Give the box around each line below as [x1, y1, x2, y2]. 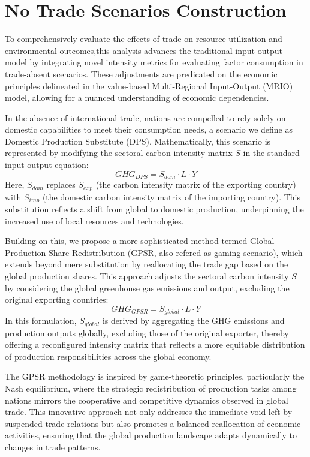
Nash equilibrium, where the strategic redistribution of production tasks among [5, 382, 297, 395]
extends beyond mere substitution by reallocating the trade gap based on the [5, 258, 288, 270]
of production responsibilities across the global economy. [5, 350, 212, 362]
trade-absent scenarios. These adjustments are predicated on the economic [5, 67, 278, 80]
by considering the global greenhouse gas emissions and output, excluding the [5, 281, 290, 294]
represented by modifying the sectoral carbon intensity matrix [5, 146, 233, 159]
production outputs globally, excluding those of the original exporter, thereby [5, 326, 289, 339]
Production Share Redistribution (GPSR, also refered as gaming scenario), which [5, 246, 303, 258]
